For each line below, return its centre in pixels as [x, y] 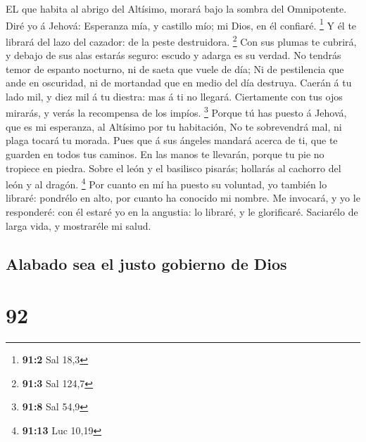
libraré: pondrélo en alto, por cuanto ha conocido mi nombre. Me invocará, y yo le [183, 198]
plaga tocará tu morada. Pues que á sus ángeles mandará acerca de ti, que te [172, 140]
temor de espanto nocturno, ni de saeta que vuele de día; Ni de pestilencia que [175, 69]
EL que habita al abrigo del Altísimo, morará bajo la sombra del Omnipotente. [176, 8]
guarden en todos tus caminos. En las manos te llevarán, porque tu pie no [165, 154]
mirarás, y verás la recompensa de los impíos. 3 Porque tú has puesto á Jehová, [176, 112]
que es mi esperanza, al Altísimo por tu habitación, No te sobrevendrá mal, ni [174, 126]
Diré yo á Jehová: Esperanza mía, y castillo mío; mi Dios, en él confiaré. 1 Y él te [181, 24]
